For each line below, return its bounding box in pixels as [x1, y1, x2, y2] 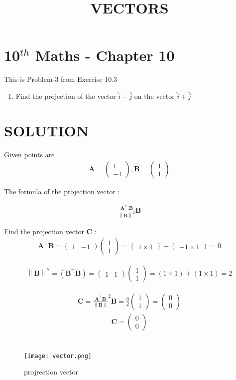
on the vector [134, 90, 175, 101]
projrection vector [24, 367, 79, 377]
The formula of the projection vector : [4, 186, 120, 197]
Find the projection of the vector [15, 90, 116, 101]
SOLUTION [4, 120, 89, 140]
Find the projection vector [4, 226, 84, 236]
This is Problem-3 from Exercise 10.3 [4, 74, 118, 84]
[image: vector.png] [24, 352, 92, 360]
